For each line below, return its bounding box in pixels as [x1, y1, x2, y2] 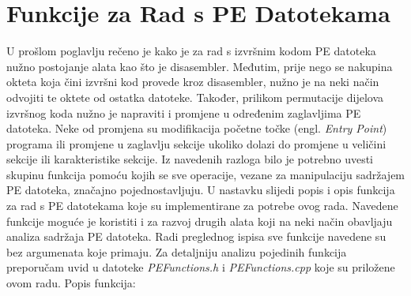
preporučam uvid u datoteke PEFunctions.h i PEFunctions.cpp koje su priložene [6, 259, 395, 275]
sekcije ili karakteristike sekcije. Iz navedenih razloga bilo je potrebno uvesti [6, 151, 374, 167]
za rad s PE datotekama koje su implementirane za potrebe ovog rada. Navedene [6, 197, 398, 214]
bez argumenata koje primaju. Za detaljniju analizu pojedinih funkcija [6, 243, 347, 260]
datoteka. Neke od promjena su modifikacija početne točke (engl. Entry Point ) [6, 120, 387, 137]
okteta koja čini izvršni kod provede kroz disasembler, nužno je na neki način [6, 73, 379, 90]
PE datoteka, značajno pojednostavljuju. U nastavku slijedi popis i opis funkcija [6, 182, 395, 198]
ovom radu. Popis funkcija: [6, 275, 136, 291]
